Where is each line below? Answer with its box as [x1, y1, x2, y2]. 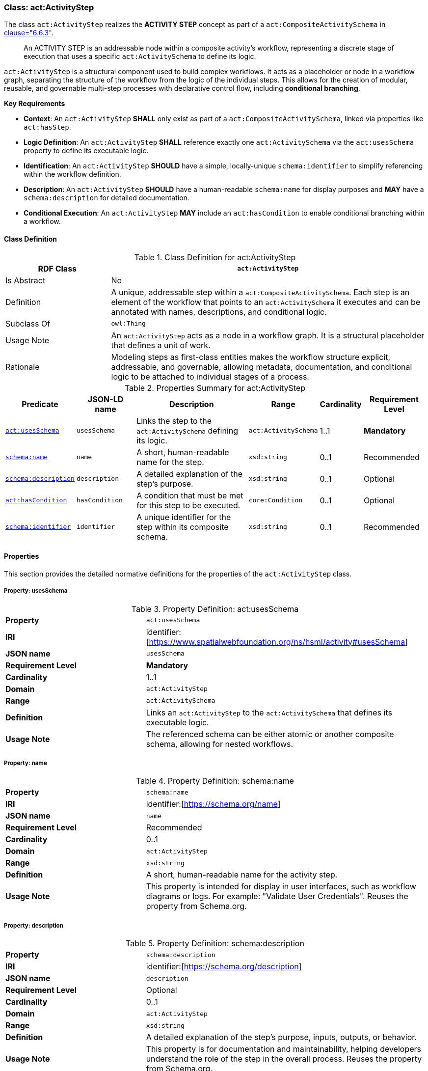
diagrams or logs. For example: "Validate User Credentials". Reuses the [146, 891, 408, 902]
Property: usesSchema [4, 587, 68, 595]
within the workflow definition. [24, 170, 121, 179]
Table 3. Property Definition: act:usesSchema [131, 604, 299, 614]
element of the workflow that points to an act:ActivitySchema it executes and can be [111, 297, 421, 307]
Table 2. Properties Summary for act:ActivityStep [124, 383, 306, 393]
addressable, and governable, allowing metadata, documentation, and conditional [111, 361, 412, 372]
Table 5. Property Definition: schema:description [126, 938, 304, 949]
